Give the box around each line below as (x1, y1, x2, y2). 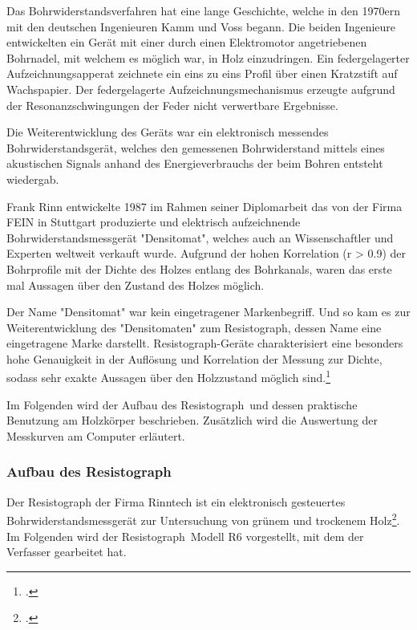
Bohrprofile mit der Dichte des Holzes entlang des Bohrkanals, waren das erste (6, 260, 392, 277)
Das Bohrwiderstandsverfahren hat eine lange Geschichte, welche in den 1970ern (6, 2, 400, 18)
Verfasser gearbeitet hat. (6, 543, 127, 560)
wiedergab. (6, 170, 59, 187)
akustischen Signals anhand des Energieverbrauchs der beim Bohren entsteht (6, 155, 383, 172)
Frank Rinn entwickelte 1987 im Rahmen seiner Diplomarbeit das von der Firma (6, 197, 403, 214)
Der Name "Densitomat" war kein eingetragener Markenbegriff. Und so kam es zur (6, 303, 411, 320)
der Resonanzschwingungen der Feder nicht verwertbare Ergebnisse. (6, 96, 338, 113)
